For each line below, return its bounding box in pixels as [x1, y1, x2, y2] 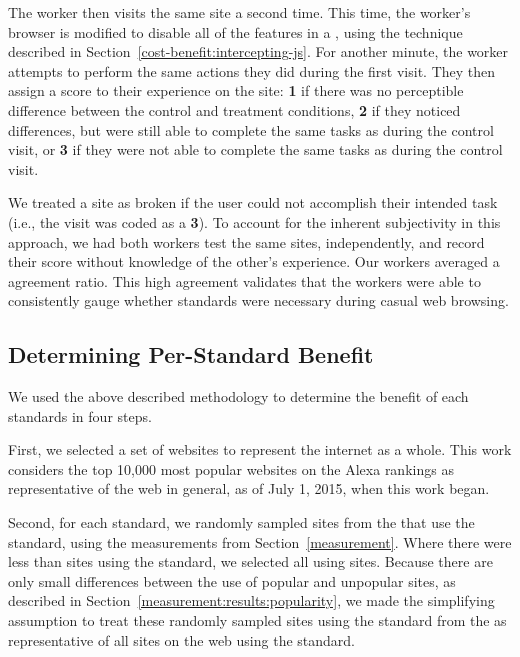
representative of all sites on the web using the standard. [8, 629, 355, 650]
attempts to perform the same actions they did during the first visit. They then [8, 60, 496, 81]
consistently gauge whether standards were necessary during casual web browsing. [8, 290, 509, 311]
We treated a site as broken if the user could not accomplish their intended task [8, 192, 498, 213]
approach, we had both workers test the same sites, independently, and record [8, 231, 485, 252]
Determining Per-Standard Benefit [8, 339, 374, 370]
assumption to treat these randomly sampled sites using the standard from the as [8, 610, 507, 631]
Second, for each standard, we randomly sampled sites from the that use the [8, 512, 475, 533]
